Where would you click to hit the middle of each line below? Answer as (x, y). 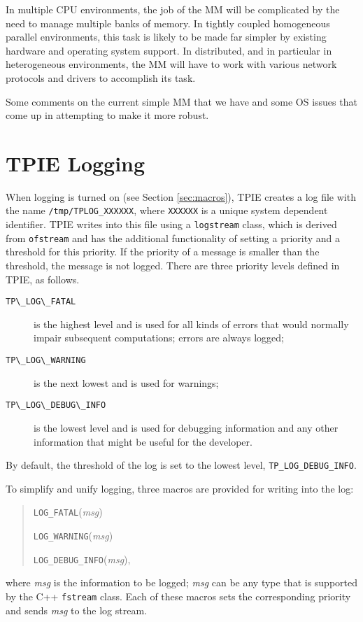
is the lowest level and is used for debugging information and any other (186, 427)
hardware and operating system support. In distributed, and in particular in (169, 50)
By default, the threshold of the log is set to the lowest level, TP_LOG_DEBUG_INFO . (181, 465)
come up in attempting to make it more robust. (107, 115)
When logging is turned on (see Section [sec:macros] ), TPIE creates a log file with (181, 196)
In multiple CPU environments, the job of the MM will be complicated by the (173, 9)
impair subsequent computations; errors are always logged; (159, 338)
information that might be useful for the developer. (143, 441)
